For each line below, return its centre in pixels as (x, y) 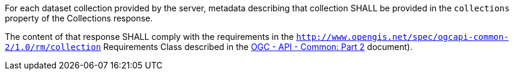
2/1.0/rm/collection (53, 47)
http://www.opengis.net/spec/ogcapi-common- (403, 37)
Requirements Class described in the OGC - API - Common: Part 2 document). (258, 47)
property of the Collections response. (79, 18)
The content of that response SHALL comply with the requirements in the (150, 37)
